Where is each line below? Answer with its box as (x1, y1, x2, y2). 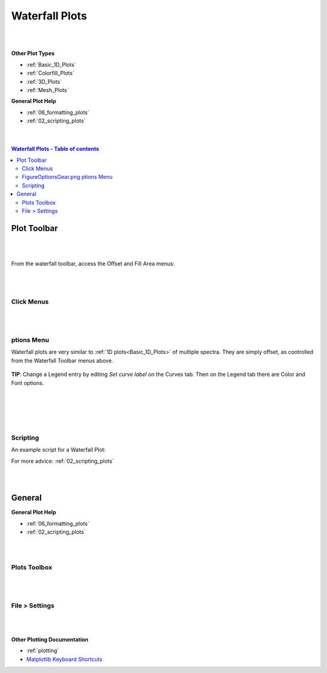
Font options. (11, 379, 44, 386)
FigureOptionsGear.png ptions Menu (22, 173, 113, 181)
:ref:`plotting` (26, 647, 59, 654)
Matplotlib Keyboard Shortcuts (26, 655, 103, 663)
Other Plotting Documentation (11, 636, 89, 643)
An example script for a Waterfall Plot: (11, 446, 106, 454)
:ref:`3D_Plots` (26, 78, 62, 85)
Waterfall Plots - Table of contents (11, 146, 99, 153)
